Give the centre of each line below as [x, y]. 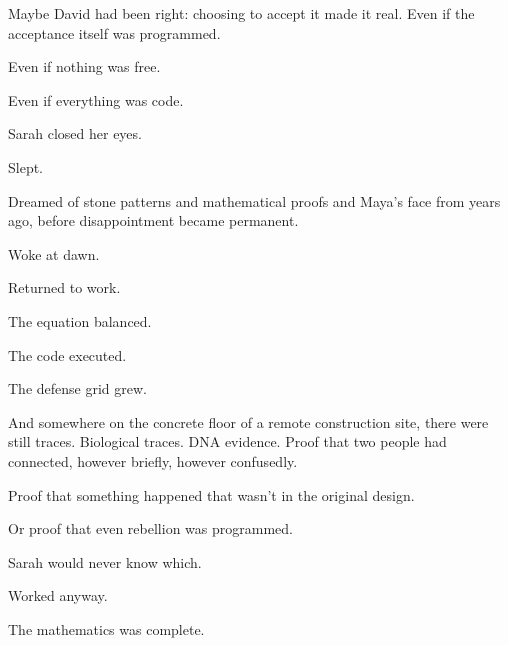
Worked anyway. [58, 595]
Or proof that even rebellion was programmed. [150, 528]
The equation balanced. [80, 320]
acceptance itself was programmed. [114, 32]
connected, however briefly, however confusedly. [153, 460]
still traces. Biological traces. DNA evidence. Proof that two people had [227, 441]
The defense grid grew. [77, 388]
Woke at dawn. [54, 253]
